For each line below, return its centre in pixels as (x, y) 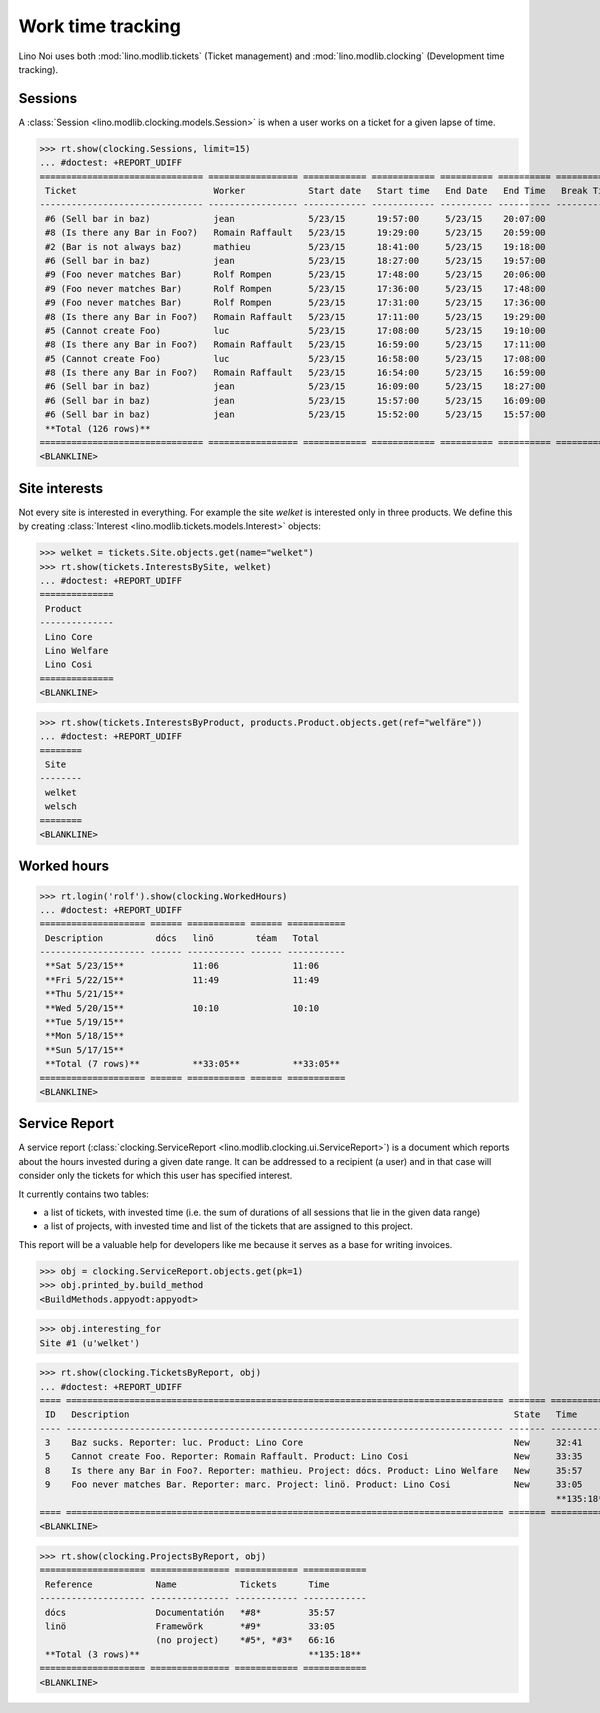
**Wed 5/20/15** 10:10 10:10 (182, 1008)
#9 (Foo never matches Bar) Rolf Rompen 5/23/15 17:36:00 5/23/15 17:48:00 (295, 288)
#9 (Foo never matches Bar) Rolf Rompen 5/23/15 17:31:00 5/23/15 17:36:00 (295, 303)
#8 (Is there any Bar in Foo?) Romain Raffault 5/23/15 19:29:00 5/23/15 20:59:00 (295, 233)
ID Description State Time (311, 1414)
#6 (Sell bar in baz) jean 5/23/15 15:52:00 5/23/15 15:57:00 (295, 414)
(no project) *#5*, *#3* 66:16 (245, 1640)
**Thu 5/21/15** (85, 994)
